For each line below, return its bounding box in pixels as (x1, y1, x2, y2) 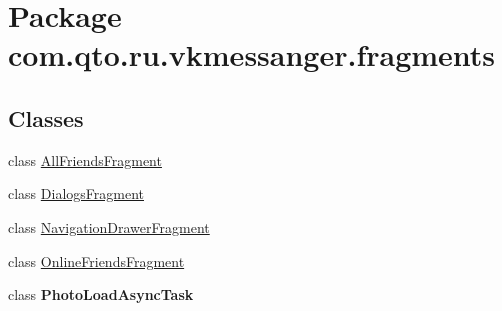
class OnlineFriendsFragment (8, 250, 185, 271)
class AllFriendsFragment (8, 149, 162, 170)
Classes (8, 102, 84, 133)
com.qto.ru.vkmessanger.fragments (8, 34, 496, 75)
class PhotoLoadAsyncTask (8, 284, 194, 305)
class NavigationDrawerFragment (8, 216, 210, 237)
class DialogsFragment (8, 183, 144, 204)
